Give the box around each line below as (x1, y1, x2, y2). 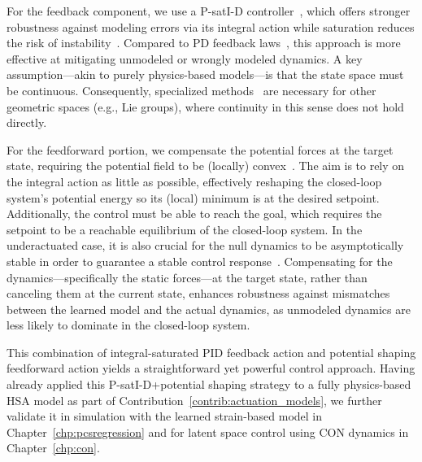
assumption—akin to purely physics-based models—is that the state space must (7, 66, 404, 83)
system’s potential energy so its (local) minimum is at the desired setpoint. (7, 189, 380, 206)
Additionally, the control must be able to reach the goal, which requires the (7, 205, 382, 222)
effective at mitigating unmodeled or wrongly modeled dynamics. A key (7, 50, 363, 67)
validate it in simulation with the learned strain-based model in (7, 408, 323, 425)
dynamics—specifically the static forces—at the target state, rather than (7, 268, 368, 285)
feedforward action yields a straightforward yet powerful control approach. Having (7, 360, 415, 377)
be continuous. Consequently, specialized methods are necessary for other (7, 81, 376, 98)
